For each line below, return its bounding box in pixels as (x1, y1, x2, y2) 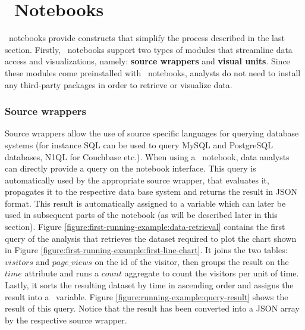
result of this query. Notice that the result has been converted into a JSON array (5, 302, 300, 315)
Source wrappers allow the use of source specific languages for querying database (5, 127, 299, 139)
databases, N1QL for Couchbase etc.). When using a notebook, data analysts (5, 150, 290, 163)
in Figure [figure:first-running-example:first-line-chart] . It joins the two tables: (5, 244, 288, 256)
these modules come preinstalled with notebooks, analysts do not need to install (5, 66, 301, 79)
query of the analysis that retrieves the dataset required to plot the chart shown (5, 232, 297, 244)
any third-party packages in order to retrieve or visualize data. (5, 78, 232, 91)
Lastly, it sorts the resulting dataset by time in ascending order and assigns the (5, 279, 294, 291)
